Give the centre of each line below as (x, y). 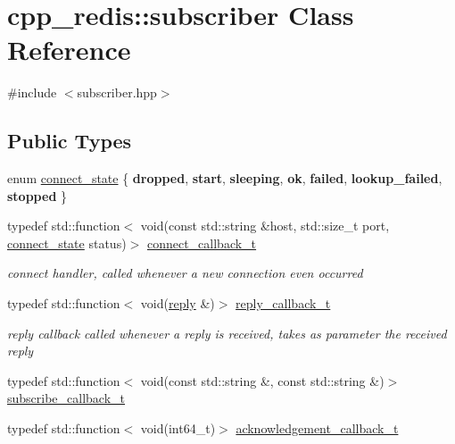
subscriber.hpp (117, 92)
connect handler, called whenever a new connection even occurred (185, 273)
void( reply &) (178, 303)
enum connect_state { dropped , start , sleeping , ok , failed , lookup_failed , (225, 178)
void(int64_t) (178, 428)
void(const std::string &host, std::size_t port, (265, 226)
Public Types (70, 141)
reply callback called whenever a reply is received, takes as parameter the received (227, 333)
